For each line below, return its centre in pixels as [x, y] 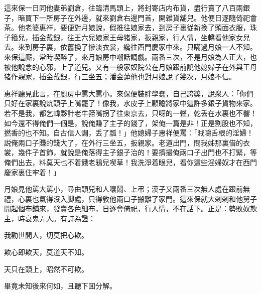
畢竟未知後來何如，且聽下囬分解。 [60, 286]
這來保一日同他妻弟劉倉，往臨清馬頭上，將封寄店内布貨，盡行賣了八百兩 [123, 8]
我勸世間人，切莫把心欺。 [46, 235]
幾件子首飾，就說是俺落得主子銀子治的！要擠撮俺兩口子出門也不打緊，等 [137, 152]
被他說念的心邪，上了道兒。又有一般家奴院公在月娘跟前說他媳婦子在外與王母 [130, 66]
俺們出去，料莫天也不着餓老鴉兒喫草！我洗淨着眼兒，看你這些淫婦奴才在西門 [130, 162]
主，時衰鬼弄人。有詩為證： [50, 218]
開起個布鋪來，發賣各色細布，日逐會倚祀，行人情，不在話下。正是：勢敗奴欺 [130, 208]
